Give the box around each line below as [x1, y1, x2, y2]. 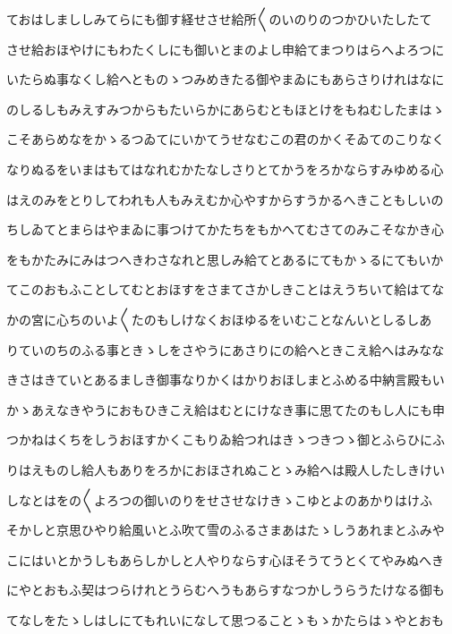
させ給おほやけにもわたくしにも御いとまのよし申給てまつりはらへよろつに [6, 39, 445, 58]
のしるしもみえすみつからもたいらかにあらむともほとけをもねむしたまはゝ [6, 99, 445, 118]
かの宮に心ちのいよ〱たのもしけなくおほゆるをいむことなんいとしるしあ [6, 309, 432, 328]
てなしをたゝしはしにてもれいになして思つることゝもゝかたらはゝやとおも [6, 610, 444, 629]
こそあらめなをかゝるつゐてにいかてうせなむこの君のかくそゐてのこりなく [6, 130, 445, 148]
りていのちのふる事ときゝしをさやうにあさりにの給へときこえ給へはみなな [6, 340, 445, 359]
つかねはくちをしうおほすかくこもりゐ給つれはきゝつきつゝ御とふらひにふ [6, 430, 445, 449]
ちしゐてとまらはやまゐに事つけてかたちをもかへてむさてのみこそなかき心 [6, 220, 445, 239]
